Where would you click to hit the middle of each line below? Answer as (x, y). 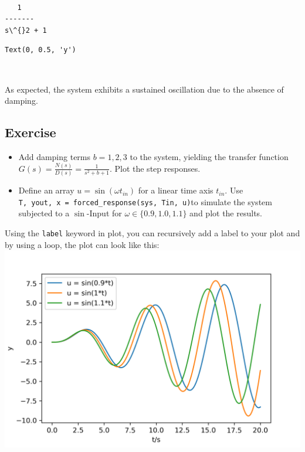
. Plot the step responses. (155, 168)
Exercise (30, 132)
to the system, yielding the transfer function (209, 156)
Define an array (46, 190)
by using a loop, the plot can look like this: (82, 244)
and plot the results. (226, 213)
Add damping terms (55, 156)
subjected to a (44, 213)
